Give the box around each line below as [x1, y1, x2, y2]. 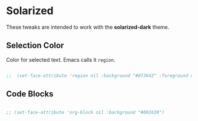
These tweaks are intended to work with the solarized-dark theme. [6, 23, 170, 31]
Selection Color [6, 41, 64, 51]
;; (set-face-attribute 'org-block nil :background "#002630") [6, 110, 165, 116]
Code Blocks [6, 89, 54, 99]
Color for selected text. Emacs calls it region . [6, 56, 115, 63]
